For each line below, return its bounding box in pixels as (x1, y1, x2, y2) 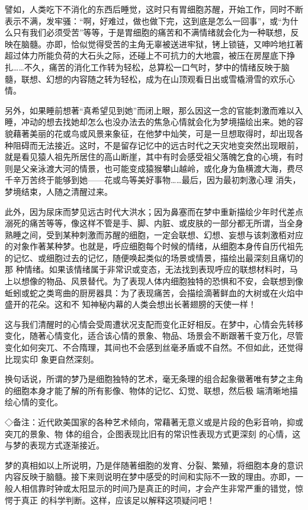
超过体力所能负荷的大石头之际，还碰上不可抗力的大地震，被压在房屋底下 (5, 49, 287, 62)
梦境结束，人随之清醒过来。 (5, 185, 113, 197)
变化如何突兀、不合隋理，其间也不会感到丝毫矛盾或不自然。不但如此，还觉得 (5, 341, 303, 354)
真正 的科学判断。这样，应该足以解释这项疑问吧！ (21, 493, 215, 506)
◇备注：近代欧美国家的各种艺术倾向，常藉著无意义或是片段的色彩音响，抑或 (5, 416, 303, 428)
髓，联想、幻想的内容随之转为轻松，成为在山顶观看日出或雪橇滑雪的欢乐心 (5, 72, 295, 85)
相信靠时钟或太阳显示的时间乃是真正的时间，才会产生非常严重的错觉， (21, 482, 295, 494)
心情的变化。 (12, 396, 63, 408)
